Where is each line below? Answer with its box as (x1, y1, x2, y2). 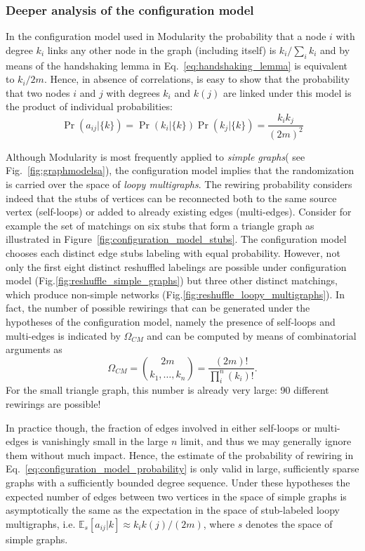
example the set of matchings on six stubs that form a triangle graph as (6, 218, 314, 232)
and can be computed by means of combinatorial (147, 328, 357, 343)
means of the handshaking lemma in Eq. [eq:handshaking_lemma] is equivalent (6, 58, 348, 72)
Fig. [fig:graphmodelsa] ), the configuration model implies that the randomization (6, 163, 354, 178)
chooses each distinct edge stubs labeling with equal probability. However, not (6, 245, 340, 260)
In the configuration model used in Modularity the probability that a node (6, 29, 326, 44)
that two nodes (6, 85, 70, 100)
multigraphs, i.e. (6, 516, 76, 531)
